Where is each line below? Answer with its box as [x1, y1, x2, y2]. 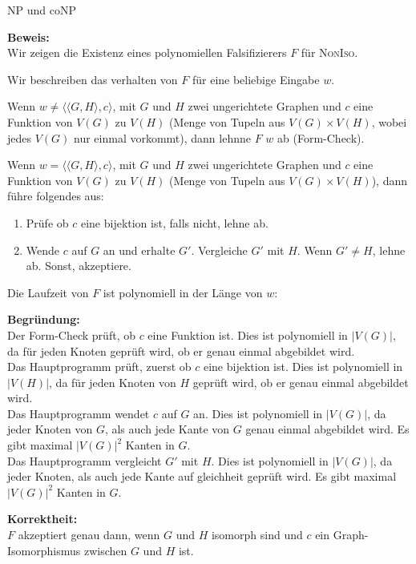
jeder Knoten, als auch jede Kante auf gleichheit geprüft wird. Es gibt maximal [7, 468, 397, 485]
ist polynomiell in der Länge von [103, 284, 263, 300]
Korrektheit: [7, 510, 78, 527]
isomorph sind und [211, 526, 303, 543]
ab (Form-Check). [277, 129, 365, 146]
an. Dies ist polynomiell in [193, 405, 323, 421]
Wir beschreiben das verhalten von [7, 70, 178, 87]
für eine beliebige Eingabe [192, 70, 320, 87]
